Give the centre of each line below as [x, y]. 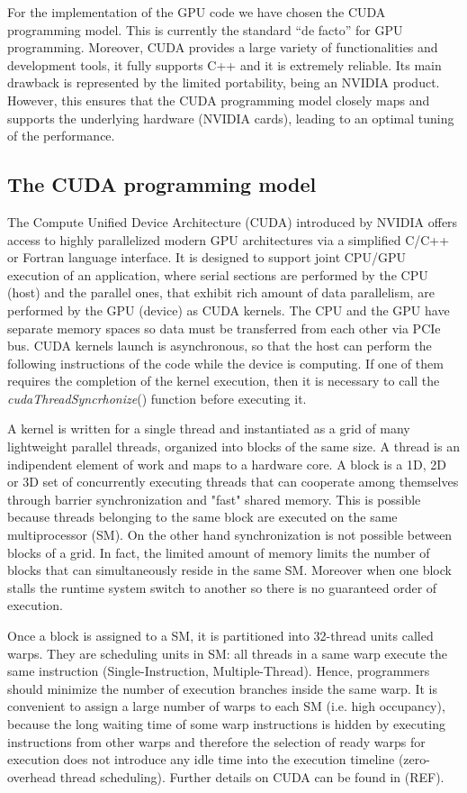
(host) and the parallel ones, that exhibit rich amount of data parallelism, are [221, 292]
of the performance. [61, 136]
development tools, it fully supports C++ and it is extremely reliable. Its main [225, 64]
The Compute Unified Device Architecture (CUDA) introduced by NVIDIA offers [233, 221]
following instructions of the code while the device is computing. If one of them [225, 363]
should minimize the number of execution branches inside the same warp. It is [223, 688]
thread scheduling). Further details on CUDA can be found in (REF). [252, 776]
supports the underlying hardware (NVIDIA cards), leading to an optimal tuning [231, 118]
